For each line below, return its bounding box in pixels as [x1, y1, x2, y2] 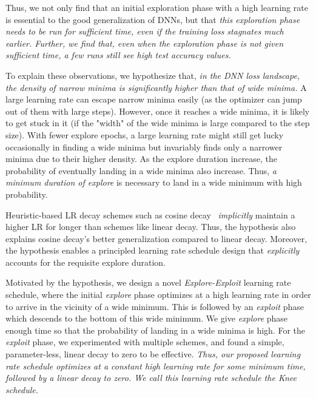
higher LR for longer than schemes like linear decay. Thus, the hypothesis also [5, 220, 296, 233]
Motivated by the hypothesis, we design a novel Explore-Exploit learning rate [5, 276, 291, 289]
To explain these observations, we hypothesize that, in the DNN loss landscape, [5, 69, 300, 81]
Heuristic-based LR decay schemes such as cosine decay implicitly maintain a [5, 208, 295, 221]
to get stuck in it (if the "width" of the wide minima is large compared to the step [5, 116, 310, 129]
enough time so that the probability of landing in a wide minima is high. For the [5, 323, 305, 336]
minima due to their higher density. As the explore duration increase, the [5, 152, 278, 165]
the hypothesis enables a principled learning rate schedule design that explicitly [5, 244, 300, 257]
